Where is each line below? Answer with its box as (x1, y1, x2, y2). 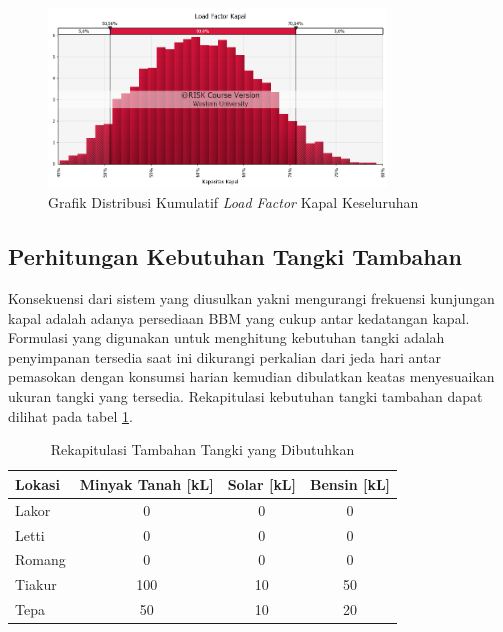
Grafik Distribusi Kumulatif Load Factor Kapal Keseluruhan (48, 192, 419, 213)
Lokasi (15, 473, 60, 494)
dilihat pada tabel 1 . (8, 405, 133, 426)
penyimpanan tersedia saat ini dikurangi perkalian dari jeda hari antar (8, 346, 441, 367)
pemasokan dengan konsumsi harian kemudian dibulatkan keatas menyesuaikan (8, 366, 495, 387)
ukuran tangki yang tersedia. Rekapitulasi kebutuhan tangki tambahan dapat (8, 386, 483, 407)
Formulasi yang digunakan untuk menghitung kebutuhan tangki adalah (8, 327, 445, 348)
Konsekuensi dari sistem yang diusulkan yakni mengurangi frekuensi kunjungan (8, 288, 495, 309)
